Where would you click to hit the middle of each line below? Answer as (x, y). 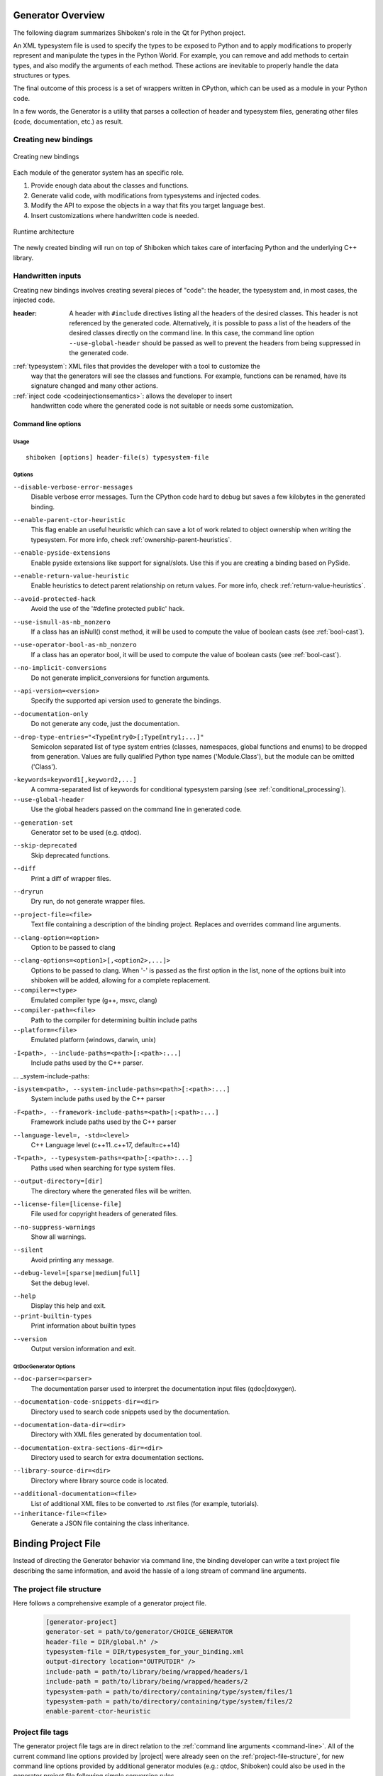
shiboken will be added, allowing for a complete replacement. (121, 980)
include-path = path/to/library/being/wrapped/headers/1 (147, 1672)
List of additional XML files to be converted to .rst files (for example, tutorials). (145, 1503)
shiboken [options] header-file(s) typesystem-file (117, 457)
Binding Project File (57, 1544)
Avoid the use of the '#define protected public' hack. (108, 609)
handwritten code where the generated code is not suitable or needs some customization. (162, 406)
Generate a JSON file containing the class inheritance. (110, 1523)
